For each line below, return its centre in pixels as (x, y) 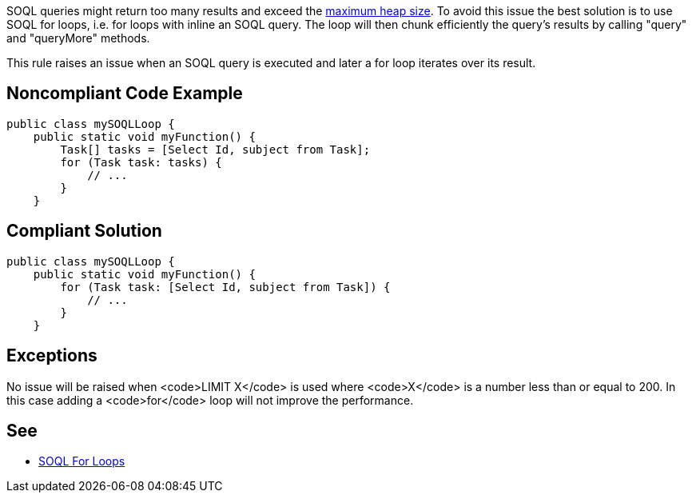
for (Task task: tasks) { (141, 162)
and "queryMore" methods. (78, 38)
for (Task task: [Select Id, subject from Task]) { (225, 287)
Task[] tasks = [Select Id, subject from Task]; (215, 149)
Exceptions (52, 356)
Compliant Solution (84, 231)
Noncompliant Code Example (125, 94)
